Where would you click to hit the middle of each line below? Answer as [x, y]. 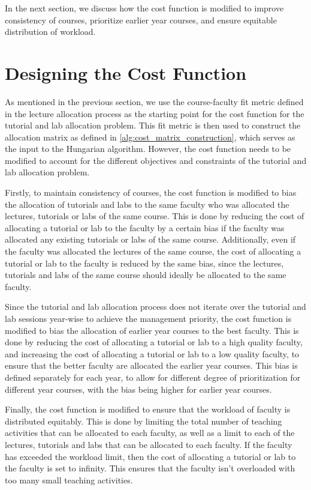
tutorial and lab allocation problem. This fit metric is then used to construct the [153, 125]
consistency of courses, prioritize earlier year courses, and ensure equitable [141, 20]
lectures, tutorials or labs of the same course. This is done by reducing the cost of [155, 216]
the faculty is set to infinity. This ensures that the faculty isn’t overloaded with [150, 468]
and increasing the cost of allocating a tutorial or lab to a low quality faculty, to [152, 353]
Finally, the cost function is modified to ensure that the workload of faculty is [148, 409]
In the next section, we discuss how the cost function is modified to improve [144, 8]
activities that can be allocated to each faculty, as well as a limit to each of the [150, 433]
